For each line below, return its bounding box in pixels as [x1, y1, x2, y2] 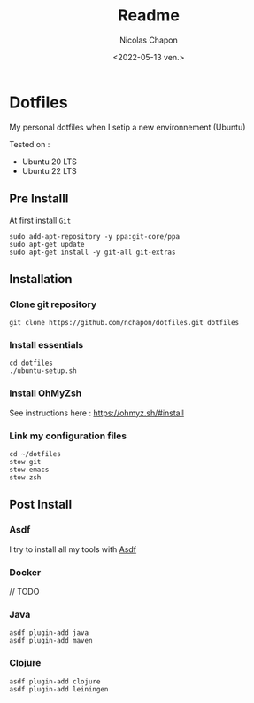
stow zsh [9, 473, 42, 482]
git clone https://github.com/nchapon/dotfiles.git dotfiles [9, 319, 240, 328]
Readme [118, 5, 180, 26]
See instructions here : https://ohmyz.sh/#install [9, 407, 184, 418]
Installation [9, 272, 73, 287]
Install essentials [9, 339, 84, 351]
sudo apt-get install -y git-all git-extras [9, 248, 176, 257]
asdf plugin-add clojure [9, 676, 101, 686]
